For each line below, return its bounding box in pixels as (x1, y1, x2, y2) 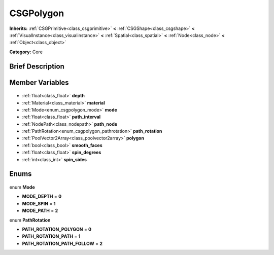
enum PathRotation (9, 217, 51, 223)
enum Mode (9, 184, 35, 190)
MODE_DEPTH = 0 (22, 193, 62, 200)
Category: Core (9, 49, 43, 55)
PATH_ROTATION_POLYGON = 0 (22, 226, 92, 233)
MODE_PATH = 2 (22, 208, 58, 214)
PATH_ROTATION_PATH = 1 (22, 233, 81, 239)
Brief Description (9, 62, 64, 70)
